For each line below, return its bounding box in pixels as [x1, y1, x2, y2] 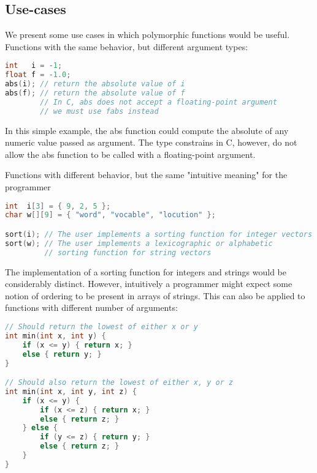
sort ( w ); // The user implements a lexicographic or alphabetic [5, 239, 273, 248]
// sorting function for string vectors [44, 248, 212, 257]
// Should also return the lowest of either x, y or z [5, 378, 234, 387]
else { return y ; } [22, 349, 102, 359]
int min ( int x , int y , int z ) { [5, 387, 137, 396]
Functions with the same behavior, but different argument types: [5, 40, 248, 53]
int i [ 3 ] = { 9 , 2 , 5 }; [5, 201, 111, 210]
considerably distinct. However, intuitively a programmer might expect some [5, 277, 292, 290]
